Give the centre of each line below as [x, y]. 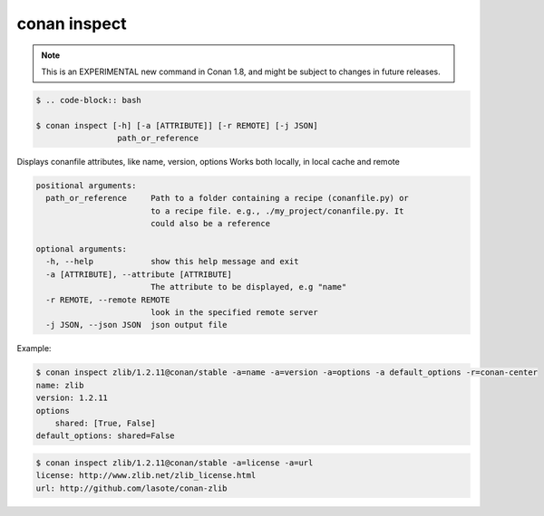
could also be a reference [210, 224]
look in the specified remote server [234, 312]
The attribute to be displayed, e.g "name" [248, 287]
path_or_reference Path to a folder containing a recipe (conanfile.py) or [228, 198]
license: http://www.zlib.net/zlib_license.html [146, 476]
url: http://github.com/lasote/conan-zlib [131, 488]
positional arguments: [86, 186]
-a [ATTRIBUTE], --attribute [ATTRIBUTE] [139, 274]
